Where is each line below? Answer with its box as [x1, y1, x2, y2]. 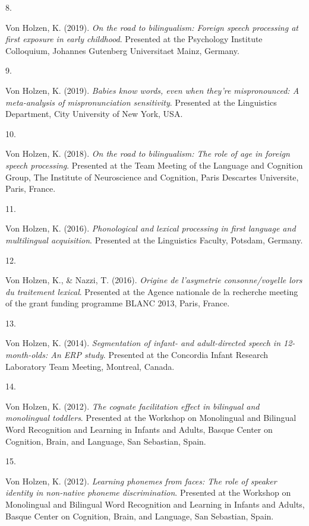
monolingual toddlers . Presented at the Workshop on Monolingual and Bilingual [5, 411, 297, 424]
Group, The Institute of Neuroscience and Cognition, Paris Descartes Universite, [5, 170, 299, 183]
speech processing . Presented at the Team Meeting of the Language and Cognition [5, 159, 303, 171]
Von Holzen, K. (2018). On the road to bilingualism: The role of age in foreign [5, 147, 290, 160]
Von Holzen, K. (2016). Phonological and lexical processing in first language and [5, 222, 296, 235]
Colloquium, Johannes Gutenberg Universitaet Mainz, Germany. [5, 44, 239, 56]
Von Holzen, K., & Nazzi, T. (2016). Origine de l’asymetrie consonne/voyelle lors [5, 274, 302, 286]
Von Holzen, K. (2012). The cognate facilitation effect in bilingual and [5, 400, 260, 412]
